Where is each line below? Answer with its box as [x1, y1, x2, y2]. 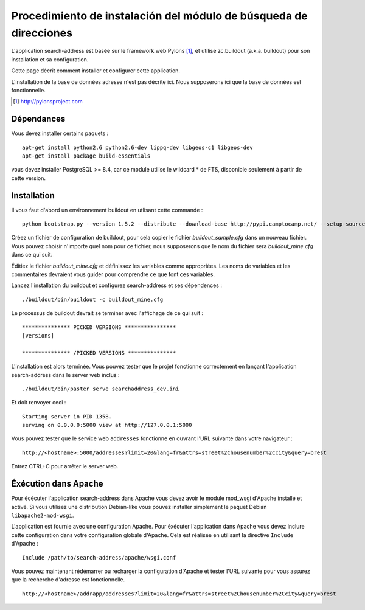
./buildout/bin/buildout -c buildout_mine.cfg [22, 296, 164, 303]
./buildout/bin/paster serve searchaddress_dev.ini [22, 385, 179, 392]
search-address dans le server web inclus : [11, 371, 120, 378]
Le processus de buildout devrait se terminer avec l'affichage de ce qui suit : [11, 310, 204, 317]
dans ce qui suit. [11, 251, 53, 258]
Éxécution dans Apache [11, 479, 103, 489]
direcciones [11, 26, 73, 40]
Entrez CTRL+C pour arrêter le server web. [11, 463, 119, 470]
